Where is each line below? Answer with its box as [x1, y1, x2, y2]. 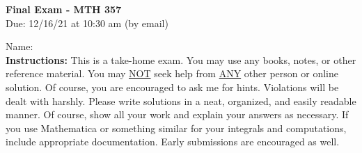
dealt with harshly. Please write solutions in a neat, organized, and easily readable [6, 93, 356, 108]
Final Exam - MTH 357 [6, 2, 122, 16]
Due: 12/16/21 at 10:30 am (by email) [6, 15, 168, 30]
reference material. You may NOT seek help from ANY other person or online [6, 66, 338, 81]
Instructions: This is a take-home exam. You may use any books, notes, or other [6, 52, 356, 67]
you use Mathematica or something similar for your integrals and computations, [6, 120, 347, 135]
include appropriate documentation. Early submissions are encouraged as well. [6, 134, 340, 149]
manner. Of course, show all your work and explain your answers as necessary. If [6, 107, 349, 122]
